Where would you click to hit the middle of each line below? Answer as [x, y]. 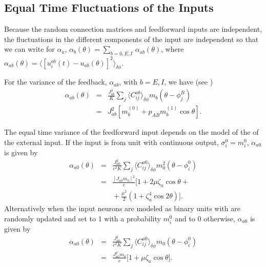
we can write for [29, 49]
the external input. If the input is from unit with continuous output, [111, 142]
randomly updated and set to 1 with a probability [83, 218]
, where [172, 49]
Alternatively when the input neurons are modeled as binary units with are [122, 208]
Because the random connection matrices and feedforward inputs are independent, [133, 29]
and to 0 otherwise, [205, 218]
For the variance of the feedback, [56, 82]
